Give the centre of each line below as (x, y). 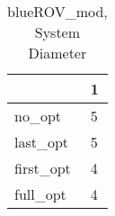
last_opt (42, 142)
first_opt (43, 168)
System (57, 32)
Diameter (57, 53)
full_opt (40, 194)
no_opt (38, 116)
